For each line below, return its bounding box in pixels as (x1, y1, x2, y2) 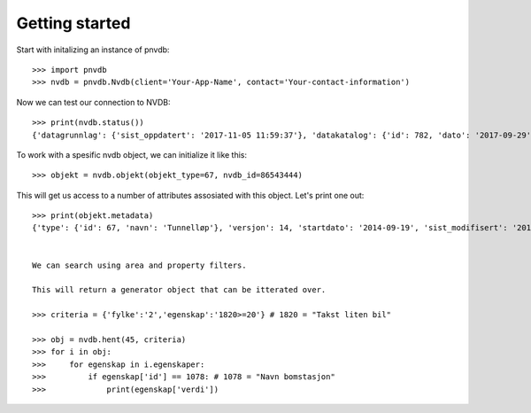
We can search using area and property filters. (32, 260, 247, 270)
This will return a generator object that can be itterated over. (32, 284, 327, 295)
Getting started (16, 13, 131, 33)
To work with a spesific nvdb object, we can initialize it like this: (16, 149, 248, 160)
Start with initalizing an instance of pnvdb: (16, 44, 170, 55)
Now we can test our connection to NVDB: (16, 97, 171, 107)
